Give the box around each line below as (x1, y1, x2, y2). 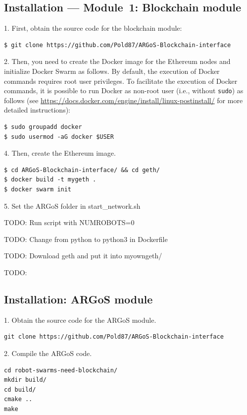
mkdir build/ (4, 376, 47, 384)
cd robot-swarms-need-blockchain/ (4, 366, 118, 374)
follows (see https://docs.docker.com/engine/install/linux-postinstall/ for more (4, 95, 243, 105)
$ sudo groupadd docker (4, 123, 82, 131)
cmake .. (4, 396, 33, 403)
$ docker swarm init (4, 185, 72, 193)
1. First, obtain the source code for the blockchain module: (4, 23, 182, 33)
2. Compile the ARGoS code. (4, 348, 92, 358)
